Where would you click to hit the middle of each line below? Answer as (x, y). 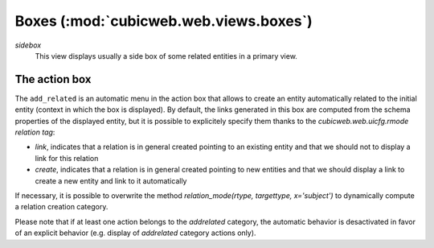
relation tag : (35, 132)
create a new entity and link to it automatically (111, 180)
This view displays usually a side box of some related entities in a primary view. (166, 56)
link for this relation (67, 158)
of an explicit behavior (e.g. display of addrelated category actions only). (135, 233)
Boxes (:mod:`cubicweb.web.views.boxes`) (164, 21)
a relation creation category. (61, 207)
